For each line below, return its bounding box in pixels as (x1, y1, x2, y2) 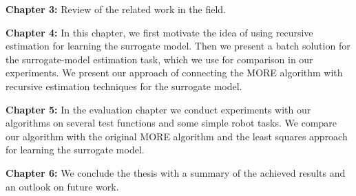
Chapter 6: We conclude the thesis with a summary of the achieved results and (6, 165, 346, 179)
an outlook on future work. (6, 179, 119, 193)
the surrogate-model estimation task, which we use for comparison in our (6, 52, 313, 66)
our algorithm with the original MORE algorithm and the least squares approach (6, 129, 348, 143)
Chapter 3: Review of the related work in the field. (6, 2, 226, 16)
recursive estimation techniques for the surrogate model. (6, 78, 242, 93)
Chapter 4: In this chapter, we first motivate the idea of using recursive (6, 25, 313, 39)
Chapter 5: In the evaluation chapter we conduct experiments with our (6, 102, 311, 116)
